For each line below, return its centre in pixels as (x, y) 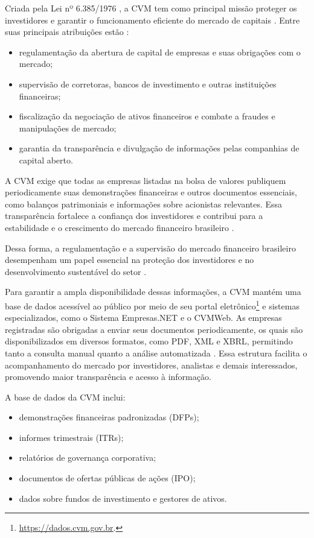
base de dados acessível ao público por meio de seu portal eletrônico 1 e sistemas (152, 305)
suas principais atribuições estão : (67, 32)
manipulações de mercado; (68, 128)
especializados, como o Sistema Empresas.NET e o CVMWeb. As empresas (143, 318)
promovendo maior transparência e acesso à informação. (108, 377)
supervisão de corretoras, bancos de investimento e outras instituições (148, 84)
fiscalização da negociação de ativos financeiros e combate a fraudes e (147, 116)
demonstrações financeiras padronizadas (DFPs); (109, 417)
